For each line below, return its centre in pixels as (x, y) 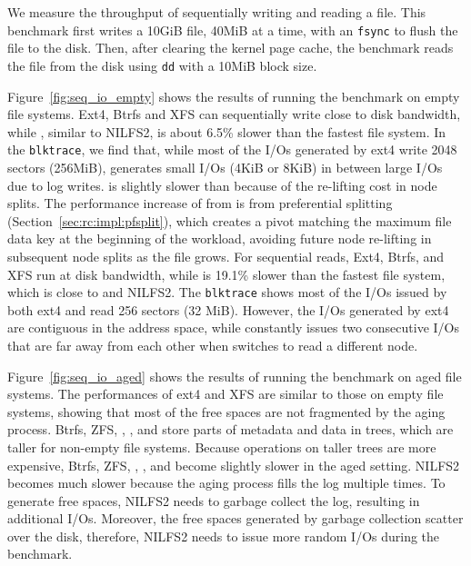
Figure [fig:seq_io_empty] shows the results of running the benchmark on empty (234, 96)
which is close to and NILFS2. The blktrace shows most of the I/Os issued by (227, 292)
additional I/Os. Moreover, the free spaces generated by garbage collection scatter (235, 518)
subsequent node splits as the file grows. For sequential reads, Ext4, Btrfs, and (226, 256)
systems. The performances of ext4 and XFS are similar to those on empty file (225, 394)
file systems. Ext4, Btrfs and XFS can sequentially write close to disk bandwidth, (234, 114)
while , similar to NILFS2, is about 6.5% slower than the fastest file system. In (227, 131)
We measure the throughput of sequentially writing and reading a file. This (217, 12)
